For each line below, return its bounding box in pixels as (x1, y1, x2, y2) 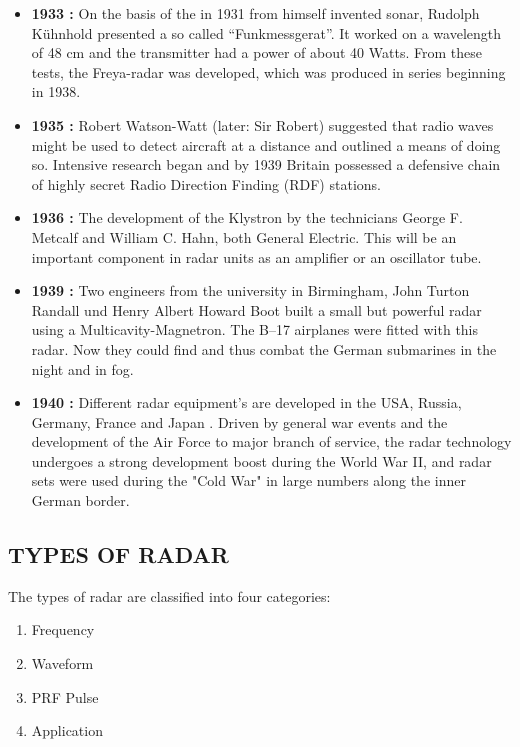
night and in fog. (31, 358, 134, 379)
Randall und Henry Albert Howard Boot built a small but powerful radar (31, 299, 482, 320)
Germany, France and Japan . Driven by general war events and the (31, 411, 448, 432)
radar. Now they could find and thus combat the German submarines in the (31, 338, 497, 359)
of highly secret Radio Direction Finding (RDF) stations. (31, 173, 381, 194)
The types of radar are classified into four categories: (8, 585, 331, 606)
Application (31, 720, 103, 741)
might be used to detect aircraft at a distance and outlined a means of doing (31, 134, 501, 155)
